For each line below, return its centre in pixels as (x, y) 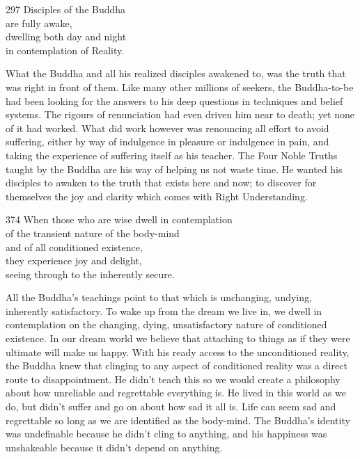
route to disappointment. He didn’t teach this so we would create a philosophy (173, 379)
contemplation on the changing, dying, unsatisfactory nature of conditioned (166, 324)
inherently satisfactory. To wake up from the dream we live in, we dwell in (164, 311)
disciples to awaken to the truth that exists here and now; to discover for (161, 183)
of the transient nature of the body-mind (93, 233)
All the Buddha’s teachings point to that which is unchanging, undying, (159, 297)
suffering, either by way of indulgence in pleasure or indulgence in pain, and (167, 142)
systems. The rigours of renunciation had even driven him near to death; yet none (180, 114)
